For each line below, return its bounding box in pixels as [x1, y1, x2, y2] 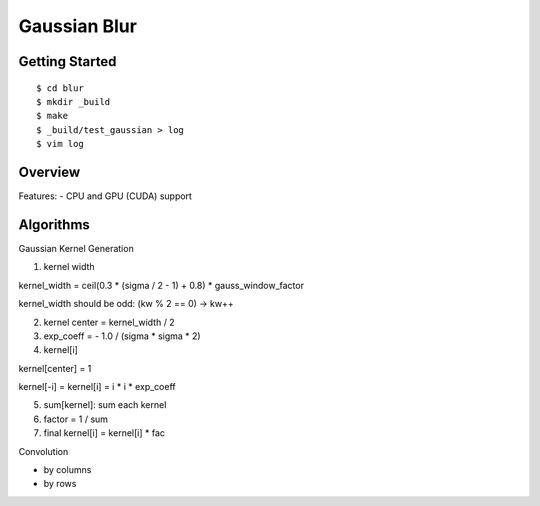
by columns [43, 464, 92, 476]
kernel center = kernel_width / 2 [43, 316, 175, 328]
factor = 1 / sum [43, 413, 109, 425]
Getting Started [18, 53, 117, 70]
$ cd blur [36, 82, 84, 94]
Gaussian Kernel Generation [18, 242, 134, 254]
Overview [18, 163, 81, 180]
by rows [43, 478, 77, 490]
